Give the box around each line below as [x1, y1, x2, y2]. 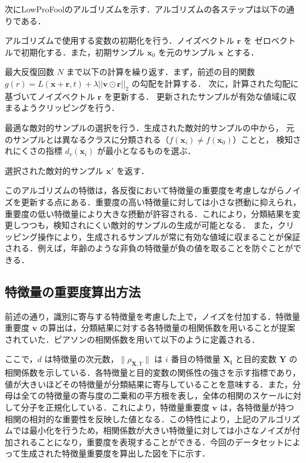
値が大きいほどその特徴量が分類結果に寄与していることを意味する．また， [5, 377, 292, 390]
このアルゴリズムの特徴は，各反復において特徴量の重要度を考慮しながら [5, 184, 285, 196]
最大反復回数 [5, 65, 54, 78]
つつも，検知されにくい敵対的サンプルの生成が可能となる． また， [21, 219, 278, 231]
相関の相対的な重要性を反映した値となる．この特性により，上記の [5, 412, 260, 425]
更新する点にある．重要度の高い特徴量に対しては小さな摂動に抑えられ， [21, 195, 301, 208]
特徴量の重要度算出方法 [5, 282, 141, 300]
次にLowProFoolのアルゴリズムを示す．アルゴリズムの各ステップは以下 [5, 3, 278, 15]
